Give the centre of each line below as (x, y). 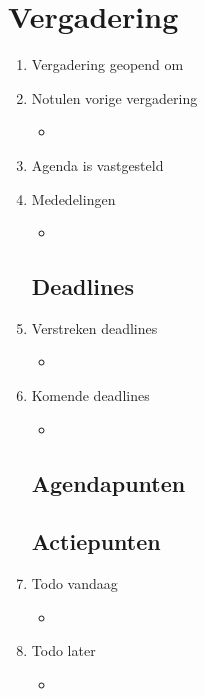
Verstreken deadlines (94, 327)
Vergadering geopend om (107, 64)
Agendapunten (108, 482)
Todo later (63, 650)
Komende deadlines (90, 395)
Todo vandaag (74, 583)
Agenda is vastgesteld (97, 164)
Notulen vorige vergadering (114, 97)
